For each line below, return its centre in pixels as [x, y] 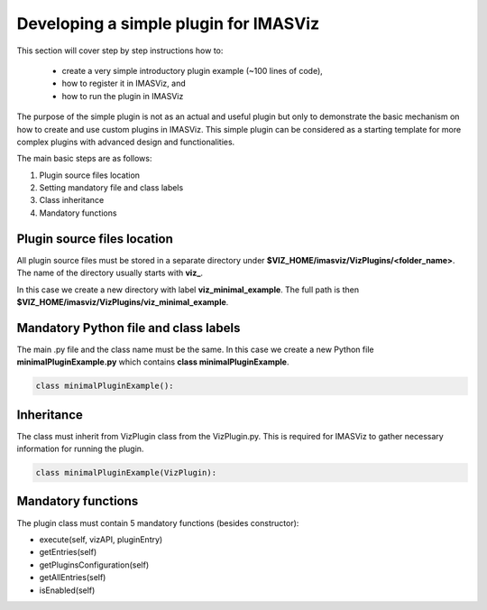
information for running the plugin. [80, 449]
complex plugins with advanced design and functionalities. [126, 142]
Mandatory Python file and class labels [129, 328]
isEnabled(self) [67, 590]
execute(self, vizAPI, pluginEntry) [101, 539]
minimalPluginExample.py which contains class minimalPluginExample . [153, 362]
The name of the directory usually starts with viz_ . [110, 273]
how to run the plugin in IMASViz [123, 96]
